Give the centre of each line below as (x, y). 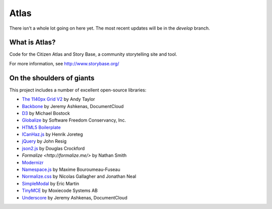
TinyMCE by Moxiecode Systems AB (60, 190)
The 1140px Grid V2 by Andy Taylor (58, 99)
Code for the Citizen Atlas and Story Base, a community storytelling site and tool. (93, 54)
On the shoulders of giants (52, 78)
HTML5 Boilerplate (41, 127)
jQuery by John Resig (44, 141)
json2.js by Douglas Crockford (53, 148)
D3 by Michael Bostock (46, 113)
